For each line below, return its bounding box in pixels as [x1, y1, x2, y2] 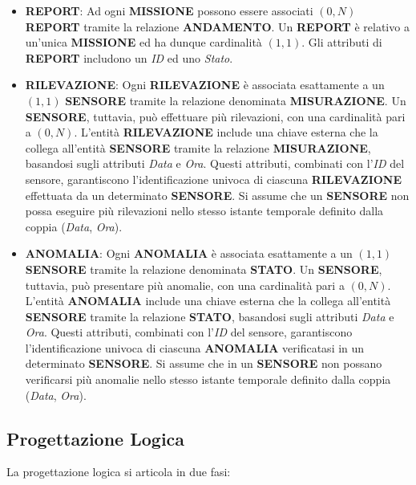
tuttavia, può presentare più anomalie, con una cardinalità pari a [25, 276, 345, 293]
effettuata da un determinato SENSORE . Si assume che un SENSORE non [25, 186, 410, 203]
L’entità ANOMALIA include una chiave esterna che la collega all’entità [25, 292, 391, 309]
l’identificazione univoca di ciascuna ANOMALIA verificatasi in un [25, 339, 365, 356]
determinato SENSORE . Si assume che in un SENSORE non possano [25, 355, 382, 372]
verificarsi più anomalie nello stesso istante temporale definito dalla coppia [25, 371, 391, 388]
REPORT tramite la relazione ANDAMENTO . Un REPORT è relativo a [25, 18, 410, 35]
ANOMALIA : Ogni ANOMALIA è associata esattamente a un [25, 245, 353, 262]
